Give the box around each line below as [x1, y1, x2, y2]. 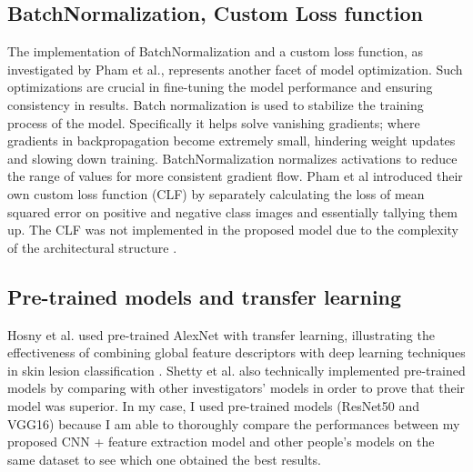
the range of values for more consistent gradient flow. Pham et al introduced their [7, 166, 463, 186]
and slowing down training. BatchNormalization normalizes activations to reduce [7, 148, 458, 167]
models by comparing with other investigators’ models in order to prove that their [7, 378, 466, 397]
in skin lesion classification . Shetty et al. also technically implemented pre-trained [7, 360, 466, 379]
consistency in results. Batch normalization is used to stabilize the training [7, 95, 424, 114]
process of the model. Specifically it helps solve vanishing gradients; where [7, 113, 420, 132]
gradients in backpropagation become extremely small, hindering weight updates [7, 131, 456, 150]
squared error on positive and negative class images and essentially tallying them [7, 202, 458, 221]
